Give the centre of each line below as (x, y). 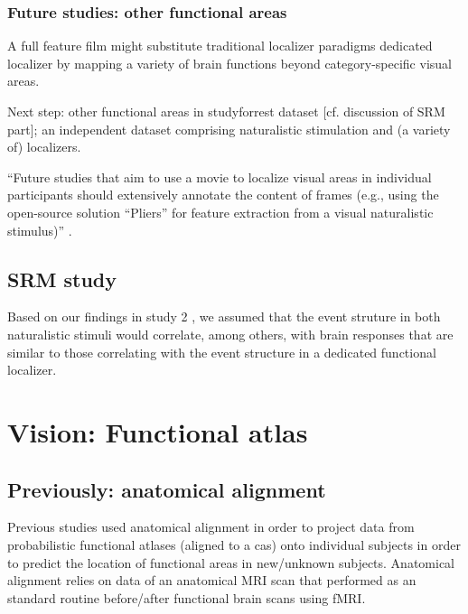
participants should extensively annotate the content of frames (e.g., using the (223, 195)
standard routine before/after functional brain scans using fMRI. (187, 597)
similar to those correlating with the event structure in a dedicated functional (222, 352)
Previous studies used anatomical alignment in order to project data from (211, 527)
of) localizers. (44, 147)
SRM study (62, 279)
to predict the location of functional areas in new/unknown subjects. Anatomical (231, 562)
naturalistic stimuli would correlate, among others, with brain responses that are (230, 334)
